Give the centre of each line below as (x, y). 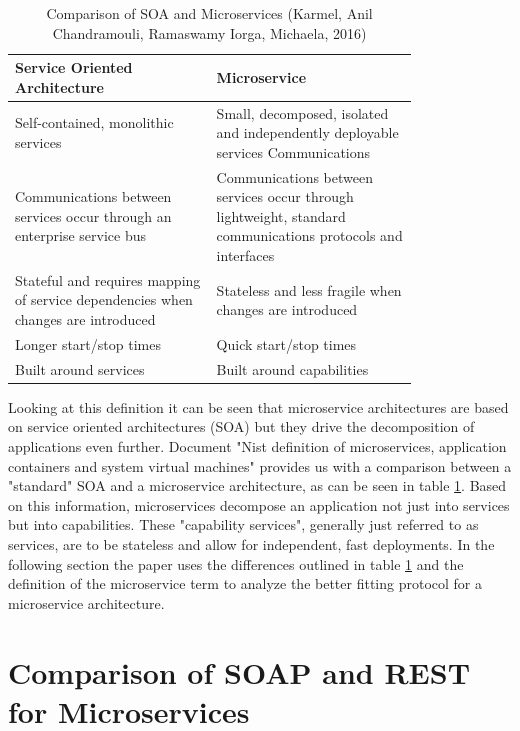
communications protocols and (309, 235)
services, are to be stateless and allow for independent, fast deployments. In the (251, 544)
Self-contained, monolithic (94, 122)
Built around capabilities (292, 368)
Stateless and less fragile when (309, 289)
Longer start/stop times (88, 343)
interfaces (245, 255)
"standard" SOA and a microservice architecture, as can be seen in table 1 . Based (257, 485)
